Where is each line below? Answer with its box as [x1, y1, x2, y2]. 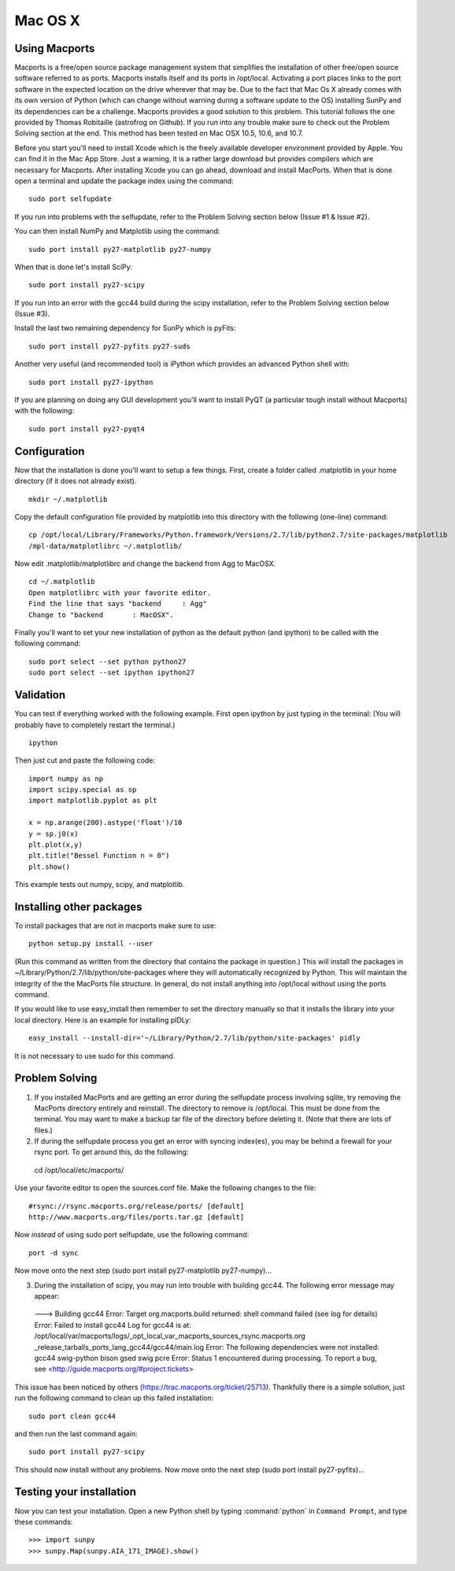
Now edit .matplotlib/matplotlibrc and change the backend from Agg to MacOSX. [14, 559, 276, 568]
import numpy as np [28, 774, 104, 783]
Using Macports [14, 42, 95, 55]
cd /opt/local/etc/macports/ [34, 1165, 124, 1174]
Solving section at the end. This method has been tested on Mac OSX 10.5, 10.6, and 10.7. [14, 128, 304, 138]
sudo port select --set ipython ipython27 [28, 668, 195, 677]
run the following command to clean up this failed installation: [14, 1393, 214, 1403]
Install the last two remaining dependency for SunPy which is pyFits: [14, 323, 236, 333]
